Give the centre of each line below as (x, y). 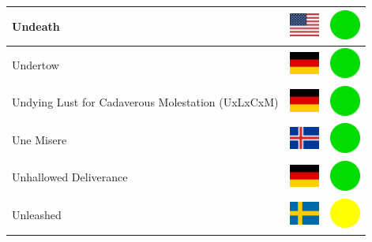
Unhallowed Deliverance (70, 177)
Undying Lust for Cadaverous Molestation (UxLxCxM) (145, 102)
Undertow (36, 64)
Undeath (36, 26)
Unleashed (37, 215)
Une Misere (39, 139)
